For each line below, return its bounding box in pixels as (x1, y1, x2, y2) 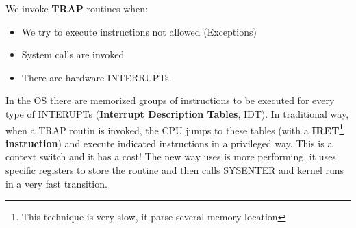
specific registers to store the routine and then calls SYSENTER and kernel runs (5, 163, 344, 177)
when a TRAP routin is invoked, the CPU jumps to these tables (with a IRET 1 (5, 121, 344, 137)
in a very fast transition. (5, 176, 107, 190)
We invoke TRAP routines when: (5, 1, 148, 15)
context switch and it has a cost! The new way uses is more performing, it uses (5, 149, 336, 164)
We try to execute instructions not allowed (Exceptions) (21, 24, 257, 38)
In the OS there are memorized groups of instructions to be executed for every (5, 93, 335, 107)
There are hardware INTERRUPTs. (21, 70, 172, 84)
